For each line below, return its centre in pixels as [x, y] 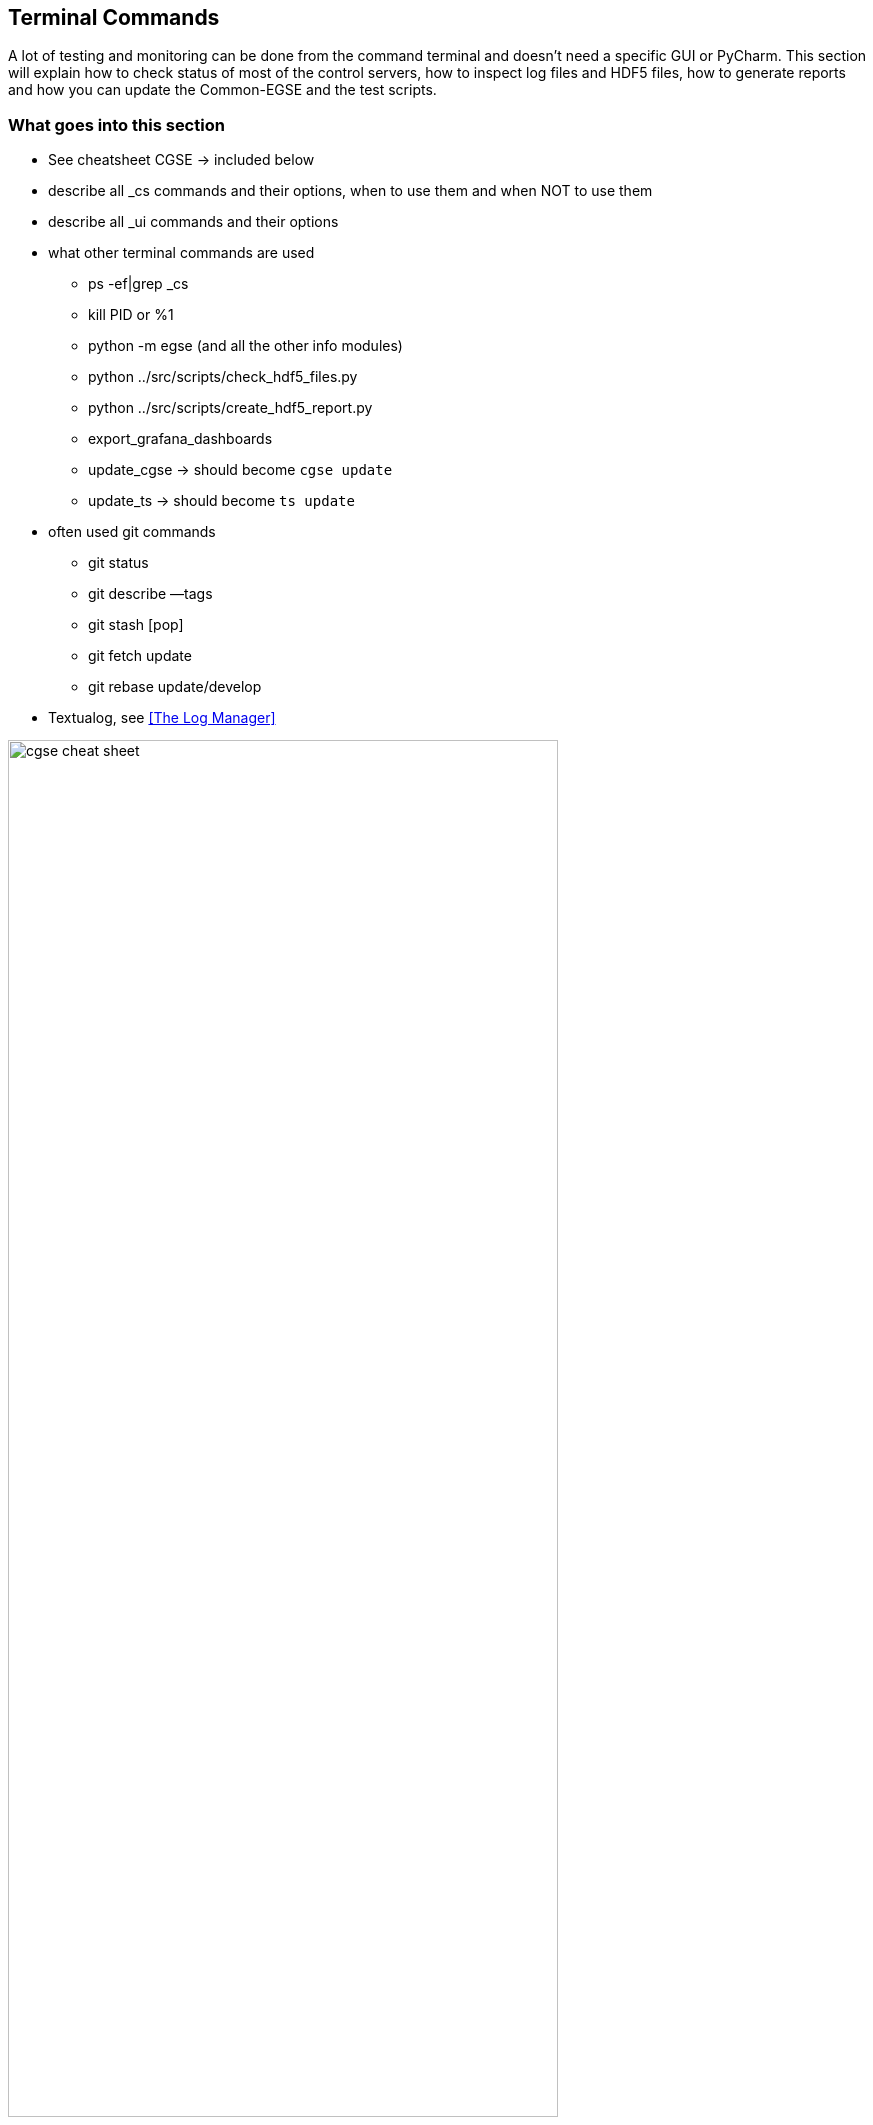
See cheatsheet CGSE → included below [181, 160]
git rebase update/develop [175, 687]
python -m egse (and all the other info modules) [245, 346]
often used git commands [132, 532]
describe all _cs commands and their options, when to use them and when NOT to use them [350, 191]
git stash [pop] [136, 625]
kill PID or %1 [131, 315]
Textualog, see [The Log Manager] [162, 718]
